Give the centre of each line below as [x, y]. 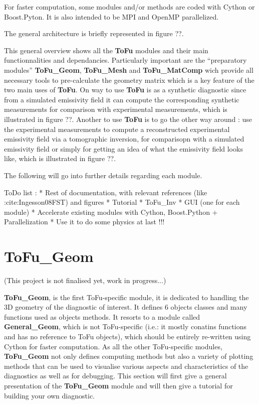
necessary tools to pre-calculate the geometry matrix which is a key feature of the [129, 80]
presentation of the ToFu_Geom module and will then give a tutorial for [118, 385]
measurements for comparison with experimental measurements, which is [116, 109]
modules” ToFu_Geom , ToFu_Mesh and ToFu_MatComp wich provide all [129, 70]
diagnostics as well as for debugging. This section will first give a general [115, 376]
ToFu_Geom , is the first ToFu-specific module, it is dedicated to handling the [126, 297]
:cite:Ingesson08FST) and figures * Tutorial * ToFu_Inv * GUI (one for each [122, 202]
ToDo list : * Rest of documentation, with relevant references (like [106, 192]
